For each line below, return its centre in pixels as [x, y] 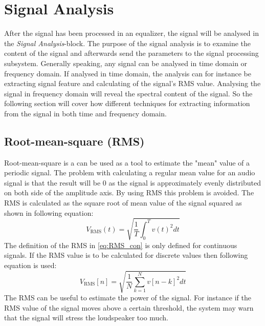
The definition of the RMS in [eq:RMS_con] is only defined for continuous [121, 245]
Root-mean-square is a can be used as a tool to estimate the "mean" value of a [127, 162]
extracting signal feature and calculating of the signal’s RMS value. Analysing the [132, 83]
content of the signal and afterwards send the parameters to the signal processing [131, 53]
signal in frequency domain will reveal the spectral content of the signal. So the [128, 93]
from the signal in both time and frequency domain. [85, 113]
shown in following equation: [49, 212]
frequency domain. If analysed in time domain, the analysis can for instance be [128, 73]
